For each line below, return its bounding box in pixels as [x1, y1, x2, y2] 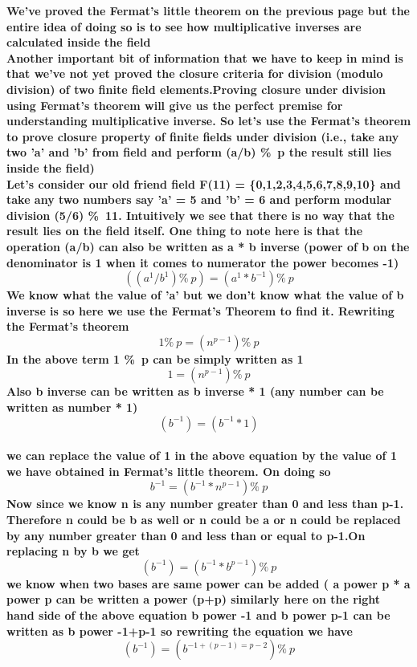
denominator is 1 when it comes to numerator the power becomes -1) [6, 254, 399, 270]
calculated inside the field [6, 34, 151, 51]
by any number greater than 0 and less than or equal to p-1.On [6, 527, 366, 543]
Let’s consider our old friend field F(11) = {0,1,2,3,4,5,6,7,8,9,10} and [6, 175, 401, 192]
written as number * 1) [6, 399, 138, 416]
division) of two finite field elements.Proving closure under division [6, 80, 386, 97]
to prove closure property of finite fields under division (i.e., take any [6, 128, 399, 144]
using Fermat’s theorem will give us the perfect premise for [6, 96, 343, 113]
